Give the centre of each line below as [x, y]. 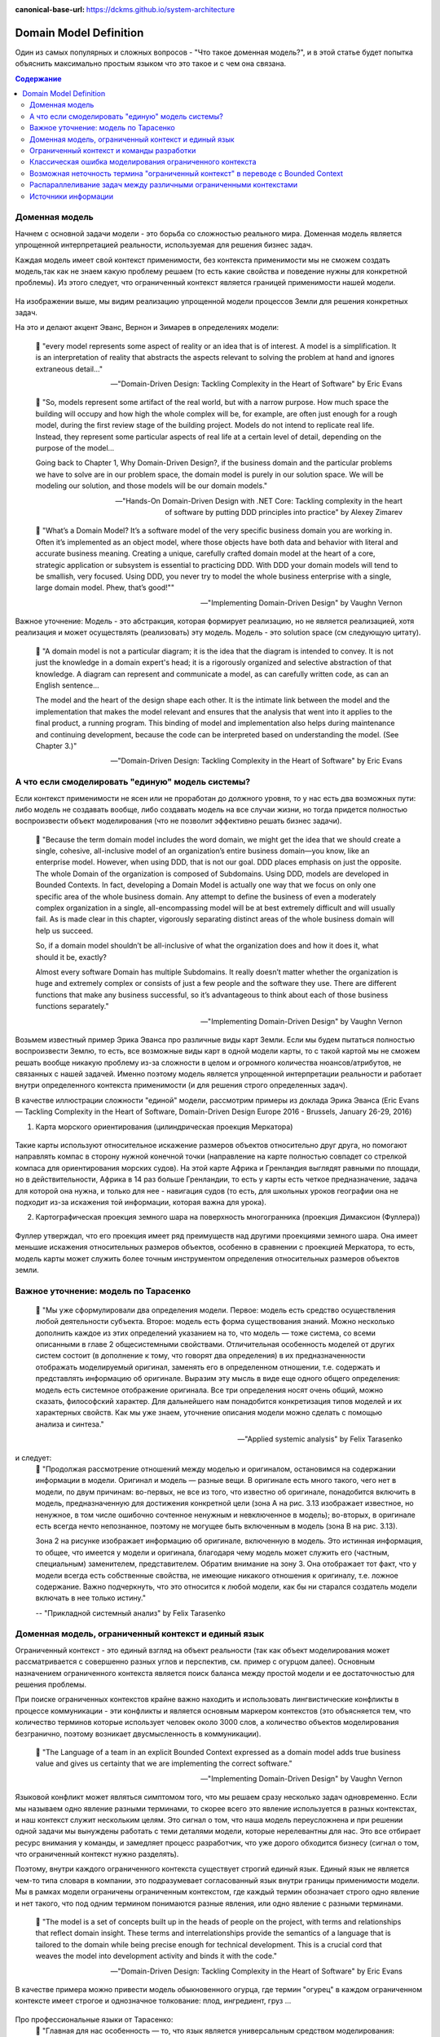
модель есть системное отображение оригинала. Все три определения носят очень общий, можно [209, 1390]
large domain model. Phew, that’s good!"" [105, 587]
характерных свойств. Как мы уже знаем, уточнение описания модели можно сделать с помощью [209, 1413]
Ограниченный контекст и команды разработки [113, 151]
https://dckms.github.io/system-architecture [161, 9]
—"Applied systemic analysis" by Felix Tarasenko [320, 1439]
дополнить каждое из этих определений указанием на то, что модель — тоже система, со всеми [206, 1333]
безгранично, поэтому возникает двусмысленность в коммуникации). [138, 1733]
